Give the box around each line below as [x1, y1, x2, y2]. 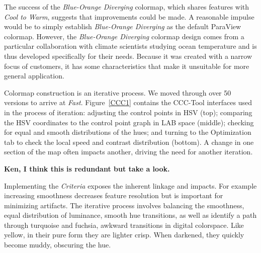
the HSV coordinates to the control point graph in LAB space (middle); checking [4, 117, 254, 127]
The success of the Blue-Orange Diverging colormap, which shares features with [4, 2, 249, 12]
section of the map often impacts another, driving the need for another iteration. [4, 146, 253, 157]
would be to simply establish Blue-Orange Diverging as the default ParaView [4, 21, 241, 32]
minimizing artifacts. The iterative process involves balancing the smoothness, [4, 200, 244, 210]
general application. [4, 70, 64, 81]
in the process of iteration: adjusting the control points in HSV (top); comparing [4, 107, 252, 117]
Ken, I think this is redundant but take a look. [4, 163, 170, 174]
